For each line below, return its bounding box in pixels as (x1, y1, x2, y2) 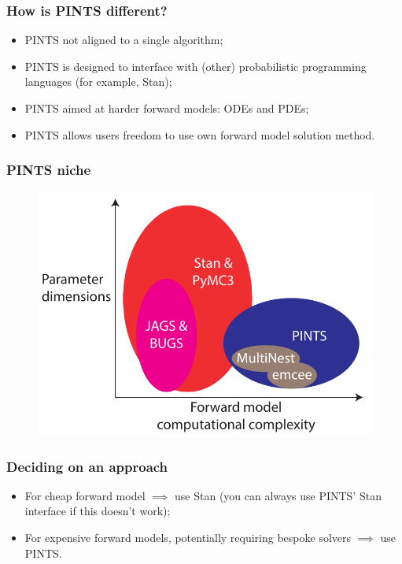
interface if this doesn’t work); (24, 503, 171, 519)
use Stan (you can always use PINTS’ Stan (175, 487, 382, 503)
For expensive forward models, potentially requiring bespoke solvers (24, 529, 352, 546)
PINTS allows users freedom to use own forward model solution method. (24, 126, 375, 143)
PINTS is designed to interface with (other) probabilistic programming (24, 58, 367, 74)
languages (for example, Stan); (24, 73, 172, 90)
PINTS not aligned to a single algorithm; (24, 32, 223, 48)
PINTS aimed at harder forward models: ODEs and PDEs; (24, 100, 309, 116)
